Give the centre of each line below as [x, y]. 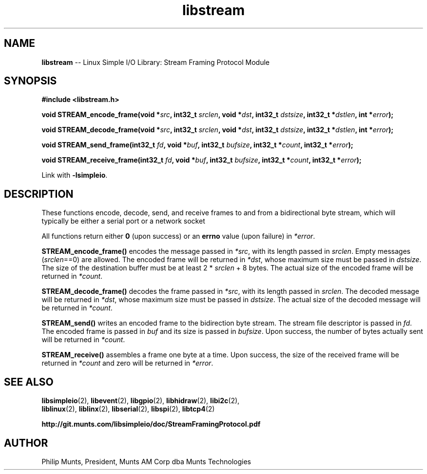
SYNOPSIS [30, 81]
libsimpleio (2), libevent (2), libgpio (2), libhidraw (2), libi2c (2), [141, 401]
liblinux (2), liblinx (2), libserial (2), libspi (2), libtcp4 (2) [128, 409]
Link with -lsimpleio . [75, 175]
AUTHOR [26, 443]
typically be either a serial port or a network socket [123, 221]
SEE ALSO [29, 382]
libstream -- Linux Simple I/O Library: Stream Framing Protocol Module [155, 62]
